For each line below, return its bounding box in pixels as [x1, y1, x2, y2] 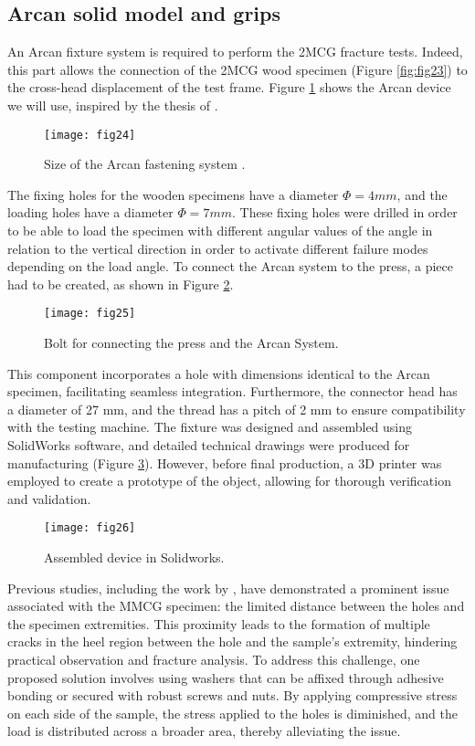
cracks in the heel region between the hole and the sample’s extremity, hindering [7, 632, 458, 651]
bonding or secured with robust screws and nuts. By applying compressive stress [7, 686, 458, 705]
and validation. [7, 489, 91, 508]
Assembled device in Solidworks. [44, 548, 225, 567]
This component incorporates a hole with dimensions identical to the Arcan [7, 363, 430, 383]
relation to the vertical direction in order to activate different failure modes [7, 238, 428, 257]
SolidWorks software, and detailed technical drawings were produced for [7, 436, 410, 455]
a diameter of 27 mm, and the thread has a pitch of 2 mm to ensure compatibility [7, 399, 466, 418]
